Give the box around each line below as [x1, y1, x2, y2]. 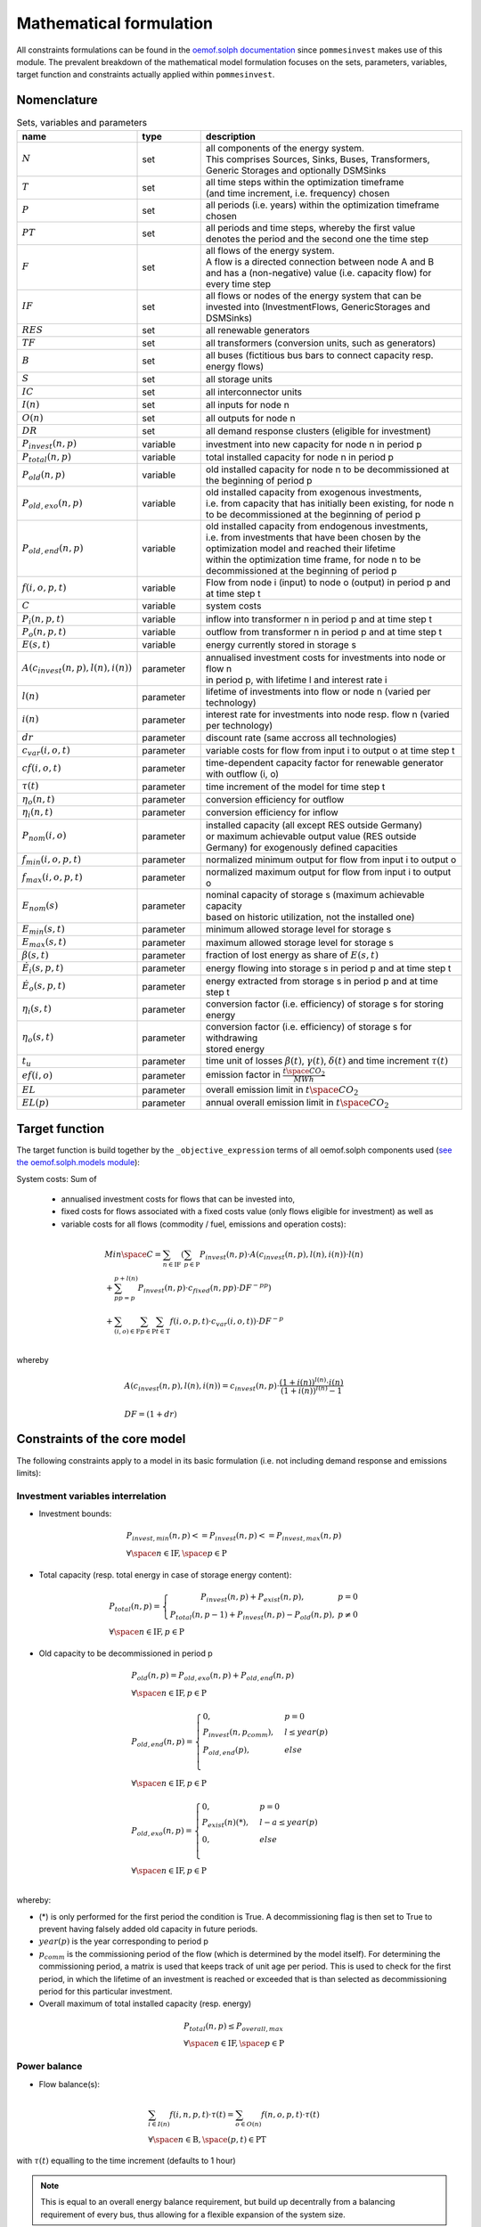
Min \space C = [103, 1249, 162, 1260]
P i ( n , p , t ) [21, 613, 64, 626]
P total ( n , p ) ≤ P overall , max [183, 2020, 284, 2033]
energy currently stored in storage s [205, 639, 356, 651]
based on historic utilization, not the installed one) [205, 911, 415, 924]
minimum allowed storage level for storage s [205, 923, 392, 935]
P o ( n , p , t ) [21, 625, 67, 640]
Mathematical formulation [16, 13, 214, 33]
